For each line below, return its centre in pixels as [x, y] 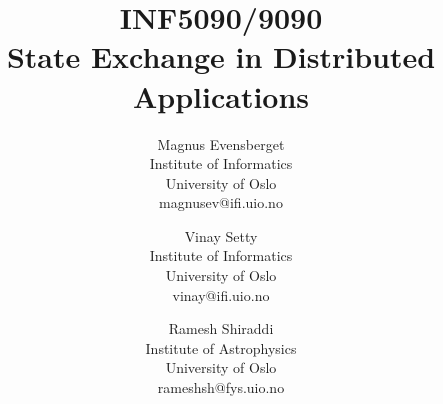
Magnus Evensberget [221, 143]
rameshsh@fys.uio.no [221, 387]
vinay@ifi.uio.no [221, 294]
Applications [221, 95]
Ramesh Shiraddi [221, 328]
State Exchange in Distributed [221, 56]
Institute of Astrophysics [221, 347]
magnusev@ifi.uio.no [221, 202]
